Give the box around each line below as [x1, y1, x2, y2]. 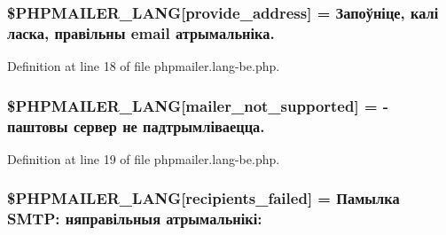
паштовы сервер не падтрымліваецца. [7, 114, 265, 137]
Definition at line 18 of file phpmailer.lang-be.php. [7, 57, 280, 75]
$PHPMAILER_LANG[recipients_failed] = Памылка [7, 187, 400, 209]
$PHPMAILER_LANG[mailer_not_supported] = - [7, 94, 389, 116]
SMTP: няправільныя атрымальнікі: [7, 208, 262, 230]
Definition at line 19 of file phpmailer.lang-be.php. [7, 149, 280, 168]
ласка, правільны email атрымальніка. [7, 21, 275, 43]
